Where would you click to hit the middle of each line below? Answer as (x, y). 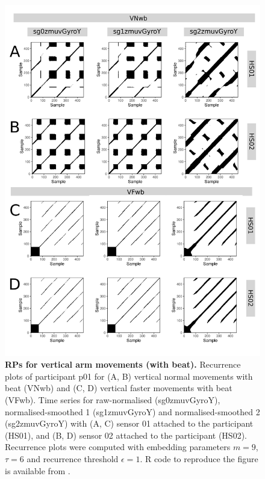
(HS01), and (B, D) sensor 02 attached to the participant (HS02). (126, 435)
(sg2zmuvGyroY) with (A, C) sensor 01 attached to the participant (129, 423)
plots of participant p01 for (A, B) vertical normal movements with (129, 376)
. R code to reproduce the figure (199, 458)
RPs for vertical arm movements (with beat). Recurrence (123, 364)
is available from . (38, 470)
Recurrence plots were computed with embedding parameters (118, 447)
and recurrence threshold (73, 458)
